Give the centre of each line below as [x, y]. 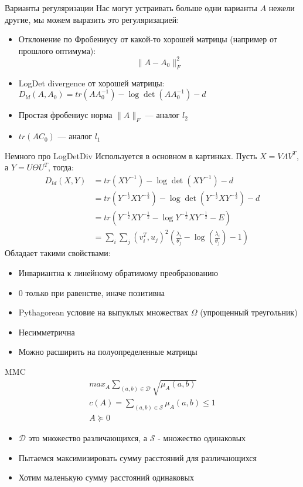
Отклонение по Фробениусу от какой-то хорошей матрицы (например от [148, 39]
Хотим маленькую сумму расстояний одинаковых [106, 477]
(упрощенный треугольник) [249, 312]
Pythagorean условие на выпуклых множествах [103, 312]
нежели [282, 8]
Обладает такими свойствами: [58, 253]
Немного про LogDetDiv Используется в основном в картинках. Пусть [131, 155]
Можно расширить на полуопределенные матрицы [108, 352]
